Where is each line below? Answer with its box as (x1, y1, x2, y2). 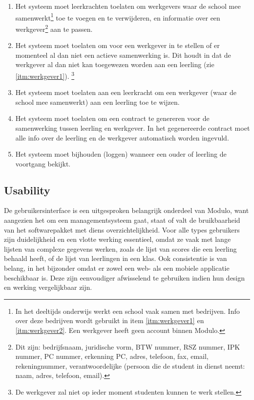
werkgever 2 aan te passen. (15, 22, 93, 34)
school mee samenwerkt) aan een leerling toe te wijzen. (15, 96, 180, 107)
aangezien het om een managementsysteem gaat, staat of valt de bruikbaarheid (4, 215, 240, 225)
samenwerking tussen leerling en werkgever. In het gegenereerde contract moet (15, 122, 250, 133)
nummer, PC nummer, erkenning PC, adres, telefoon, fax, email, (15, 351, 209, 361)
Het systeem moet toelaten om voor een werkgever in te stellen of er (15, 40, 220, 50)
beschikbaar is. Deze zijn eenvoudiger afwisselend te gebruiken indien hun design (4, 272, 245, 282)
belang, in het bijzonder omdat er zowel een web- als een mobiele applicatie (4, 263, 230, 273)
